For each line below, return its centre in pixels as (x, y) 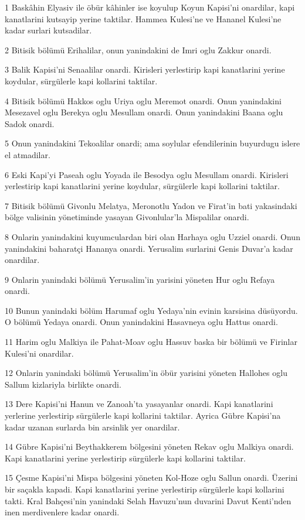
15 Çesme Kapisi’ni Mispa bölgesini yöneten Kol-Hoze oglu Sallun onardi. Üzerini (151, 478)
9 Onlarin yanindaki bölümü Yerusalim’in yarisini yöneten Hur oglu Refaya (140, 279)
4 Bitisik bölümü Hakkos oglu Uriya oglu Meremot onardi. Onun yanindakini (143, 100)
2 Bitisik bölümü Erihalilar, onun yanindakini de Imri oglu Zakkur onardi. (138, 49)
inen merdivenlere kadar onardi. (62, 512)
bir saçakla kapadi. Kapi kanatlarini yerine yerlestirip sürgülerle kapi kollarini (145, 489)
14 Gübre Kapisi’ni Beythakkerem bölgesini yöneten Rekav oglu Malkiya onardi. (149, 447)
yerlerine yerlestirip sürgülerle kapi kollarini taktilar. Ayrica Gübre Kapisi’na (143, 415)
